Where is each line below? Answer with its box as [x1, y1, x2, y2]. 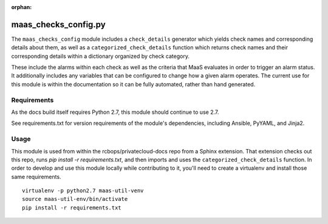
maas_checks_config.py [11, 19, 106, 30]
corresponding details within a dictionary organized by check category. [11, 52, 190, 60]
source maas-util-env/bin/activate [22, 195, 128, 203]
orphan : [11, 4, 32, 10]
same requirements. [11, 173, 61, 180]
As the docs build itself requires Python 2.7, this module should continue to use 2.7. [11, 108, 219, 116]
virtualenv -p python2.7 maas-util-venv [22, 187, 144, 194]
